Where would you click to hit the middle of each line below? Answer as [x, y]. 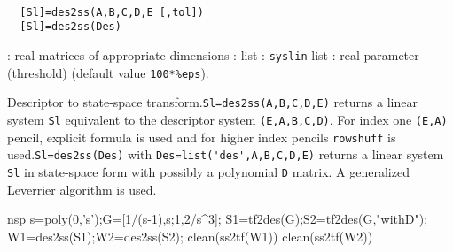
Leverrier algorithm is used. [82, 189]
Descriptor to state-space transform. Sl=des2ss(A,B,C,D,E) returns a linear [212, 102]
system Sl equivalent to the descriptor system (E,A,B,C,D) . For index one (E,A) [227, 119]
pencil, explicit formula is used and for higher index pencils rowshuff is [202, 137]
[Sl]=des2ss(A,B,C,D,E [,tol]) [112, 12]
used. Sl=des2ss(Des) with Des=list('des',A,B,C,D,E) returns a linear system [226, 154]
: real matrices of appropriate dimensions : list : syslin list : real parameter [213, 54]
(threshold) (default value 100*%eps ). [108, 72]
